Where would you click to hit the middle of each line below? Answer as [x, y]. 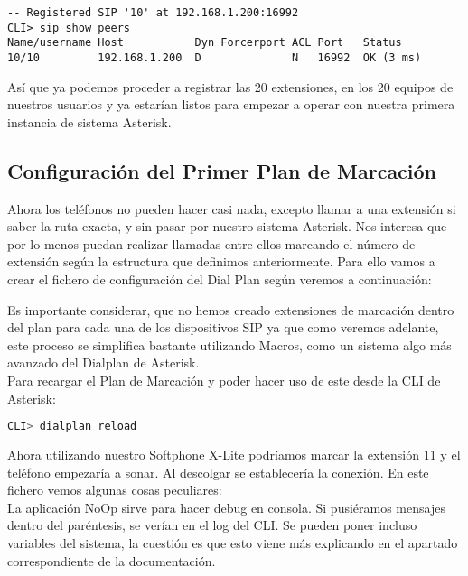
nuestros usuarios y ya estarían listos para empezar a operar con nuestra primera [231, 104]
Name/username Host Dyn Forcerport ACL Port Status [205, 43]
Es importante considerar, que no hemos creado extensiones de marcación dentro [231, 309]
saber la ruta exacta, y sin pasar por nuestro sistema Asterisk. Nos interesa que [227, 226]
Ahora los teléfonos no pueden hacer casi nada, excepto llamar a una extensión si [232, 208]
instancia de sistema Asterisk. [89, 121]
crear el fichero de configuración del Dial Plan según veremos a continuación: [220, 279]
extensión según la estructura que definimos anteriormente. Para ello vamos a [221, 261]
